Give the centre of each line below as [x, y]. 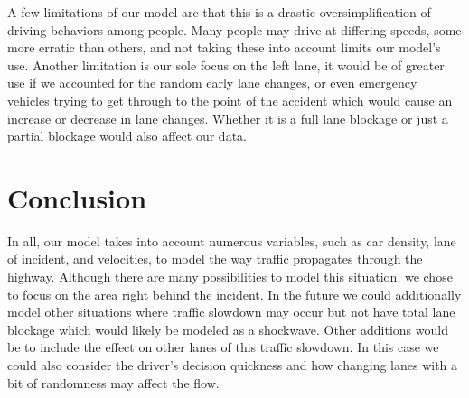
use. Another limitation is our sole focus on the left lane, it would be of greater [226, 65]
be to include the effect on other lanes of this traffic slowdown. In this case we [223, 347]
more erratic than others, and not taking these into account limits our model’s [224, 47]
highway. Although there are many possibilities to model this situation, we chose [230, 277]
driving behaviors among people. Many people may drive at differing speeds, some [234, 29]
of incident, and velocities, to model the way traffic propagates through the [215, 259]
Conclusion [77, 197]
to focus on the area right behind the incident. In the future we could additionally [234, 294]
